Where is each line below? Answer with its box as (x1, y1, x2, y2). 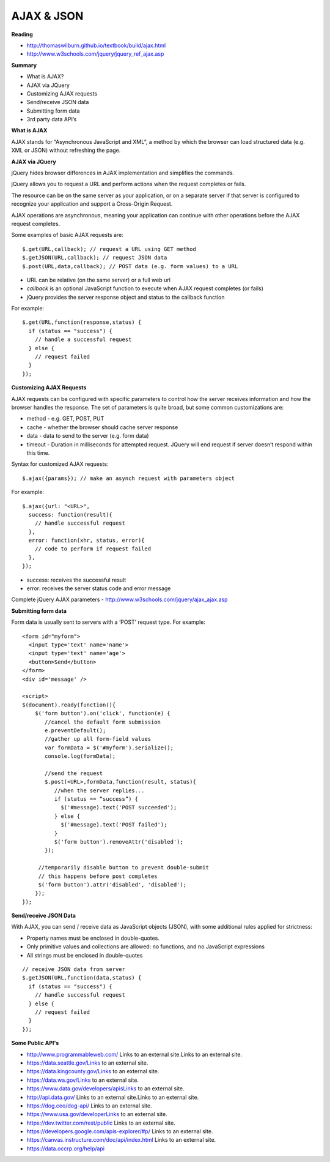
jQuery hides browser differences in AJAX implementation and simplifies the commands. (11, 169, 235, 177)
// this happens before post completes (38, 872, 158, 880)
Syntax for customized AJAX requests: (11, 460, 109, 468)
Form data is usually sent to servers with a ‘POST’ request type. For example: (11, 618, 206, 626)
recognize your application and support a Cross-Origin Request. (11, 200, 173, 208)
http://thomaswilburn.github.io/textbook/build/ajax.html (26, 42, 166, 49)
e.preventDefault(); (45, 727, 106, 734)
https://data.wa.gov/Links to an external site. (26, 1076, 139, 1084)
